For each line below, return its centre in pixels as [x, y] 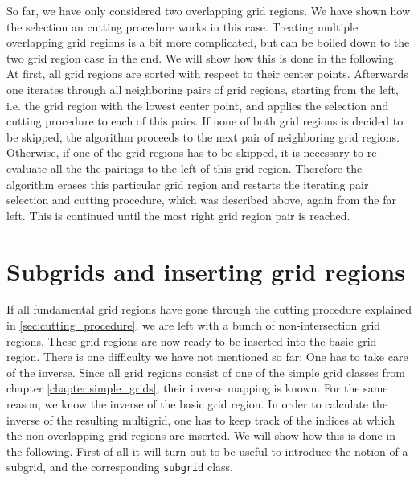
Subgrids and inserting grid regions [206, 271]
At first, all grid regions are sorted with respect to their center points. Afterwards [207, 74]
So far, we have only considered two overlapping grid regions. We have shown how [209, 10]
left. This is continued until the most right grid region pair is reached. [178, 215]
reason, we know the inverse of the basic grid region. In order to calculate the [197, 404]
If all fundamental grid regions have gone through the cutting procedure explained [209, 309]
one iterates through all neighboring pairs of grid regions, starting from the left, [203, 89]
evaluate [27, 168]
